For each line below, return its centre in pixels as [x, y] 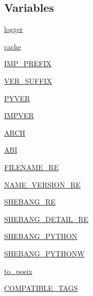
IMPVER [19, 115]
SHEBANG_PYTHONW [44, 253]
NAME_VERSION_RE [42, 184]
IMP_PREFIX [28, 63]
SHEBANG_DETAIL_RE [46, 219]
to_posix [18, 271]
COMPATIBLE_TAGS [41, 288]
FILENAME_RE [32, 167]
